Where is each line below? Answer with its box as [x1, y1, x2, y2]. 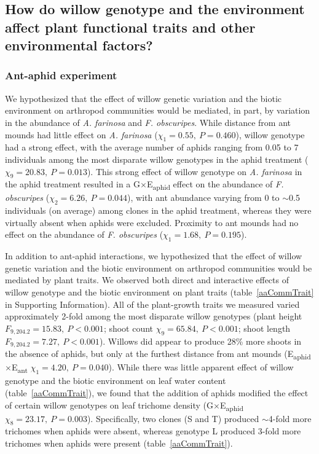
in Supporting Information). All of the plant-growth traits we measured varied [5, 297, 300, 310]
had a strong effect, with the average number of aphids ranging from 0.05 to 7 [5, 141, 299, 154]
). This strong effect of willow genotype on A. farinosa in [87, 165, 302, 178]
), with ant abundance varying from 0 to [127, 191, 280, 204]
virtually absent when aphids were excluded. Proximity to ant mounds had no [5, 216, 299, 229]
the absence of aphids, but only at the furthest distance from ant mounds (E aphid [5, 347, 311, 361]
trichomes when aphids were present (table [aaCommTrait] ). [5, 437, 233, 450]
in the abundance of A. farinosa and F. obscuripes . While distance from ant [5, 115, 291, 128]
